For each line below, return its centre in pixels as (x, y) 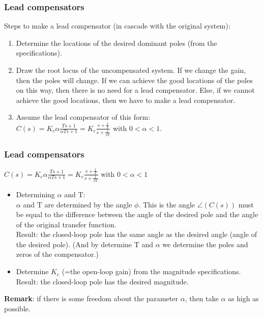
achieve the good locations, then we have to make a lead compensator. (126, 100)
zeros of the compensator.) (57, 254)
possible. (17, 308)
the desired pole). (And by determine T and (85, 244)
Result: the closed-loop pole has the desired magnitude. (102, 281)
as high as (243, 298)
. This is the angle (167, 204)
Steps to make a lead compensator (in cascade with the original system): (117, 26)
